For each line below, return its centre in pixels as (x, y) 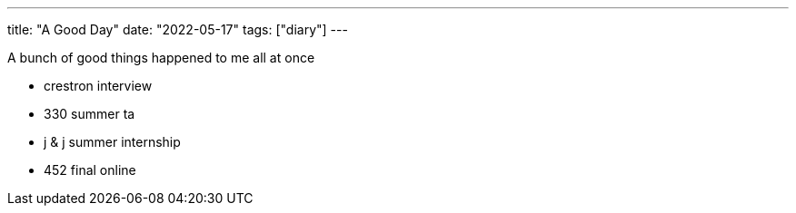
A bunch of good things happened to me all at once (161, 58)
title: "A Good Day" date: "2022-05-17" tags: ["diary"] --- (178, 29)
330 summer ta (90, 114)
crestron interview (98, 86)
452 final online (90, 170)
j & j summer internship (112, 142)
